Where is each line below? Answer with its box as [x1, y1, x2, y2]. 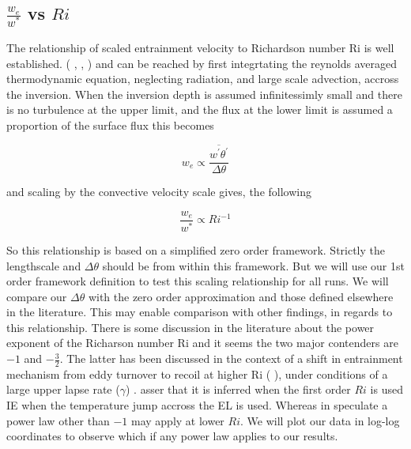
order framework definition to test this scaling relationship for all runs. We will [6, 273, 389, 289]
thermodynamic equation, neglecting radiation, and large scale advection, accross [6, 70, 399, 87]
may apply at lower [130, 412, 224, 428]
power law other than [6, 412, 110, 428]
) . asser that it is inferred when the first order [125, 381, 351, 398]
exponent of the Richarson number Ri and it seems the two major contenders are [6, 334, 398, 351]
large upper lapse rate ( [6, 381, 120, 398]
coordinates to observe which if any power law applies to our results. [6, 428, 338, 444]
